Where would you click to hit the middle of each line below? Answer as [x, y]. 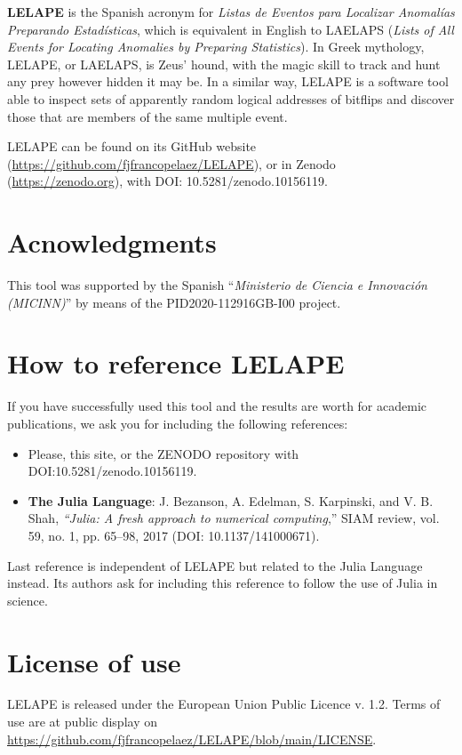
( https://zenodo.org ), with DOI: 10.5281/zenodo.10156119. [167, 181]
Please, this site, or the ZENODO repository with [163, 453]
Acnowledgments [112, 242]
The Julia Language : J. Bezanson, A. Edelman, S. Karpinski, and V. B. [231, 500]
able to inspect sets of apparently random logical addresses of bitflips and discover [231, 98]
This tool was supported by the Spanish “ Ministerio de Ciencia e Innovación [217, 285]
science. [28, 600]
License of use [94, 661]
